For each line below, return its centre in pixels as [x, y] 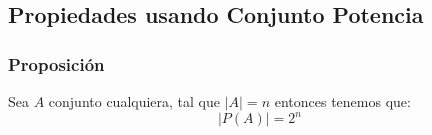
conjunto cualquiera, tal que [134, 101]
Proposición [56, 63]
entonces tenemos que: [342, 101]
